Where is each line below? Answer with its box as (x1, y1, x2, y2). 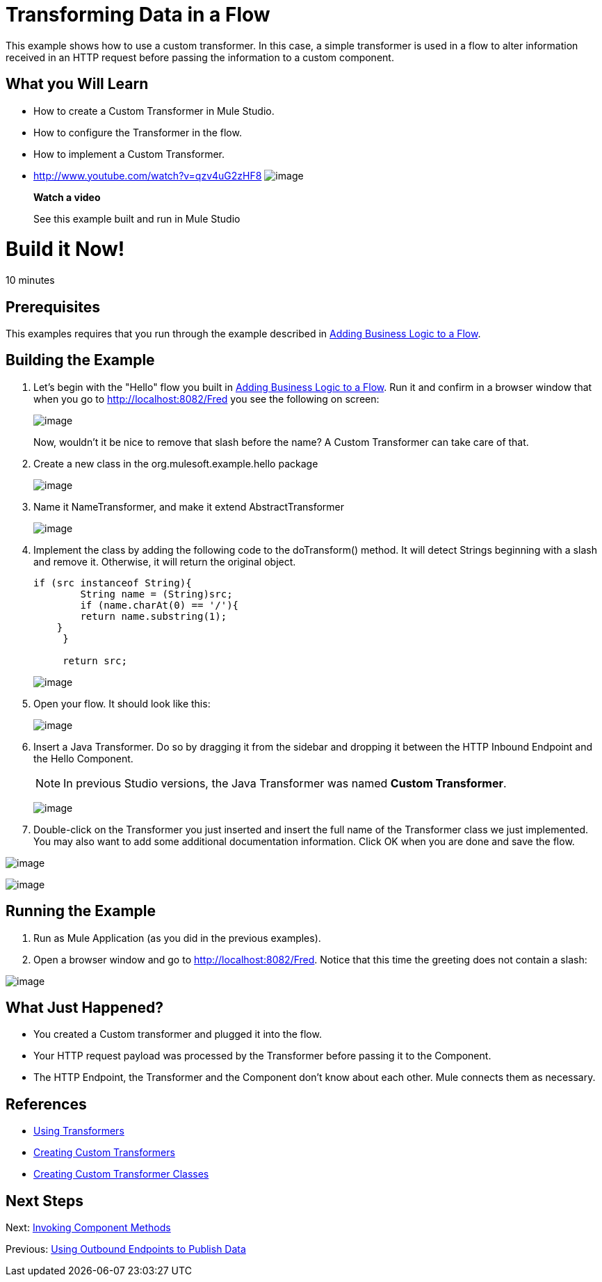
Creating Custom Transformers (33, 1146, 175, 1159)
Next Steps (6, 1192, 83, 1210)
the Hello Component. (33, 752, 133, 764)
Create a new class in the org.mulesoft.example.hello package (33, 457, 318, 470)
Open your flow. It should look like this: (33, 697, 211, 710)
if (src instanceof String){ (33, 577, 192, 588)
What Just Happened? (6, 999, 163, 1017)
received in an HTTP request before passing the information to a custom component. (6, 51, 394, 63)
